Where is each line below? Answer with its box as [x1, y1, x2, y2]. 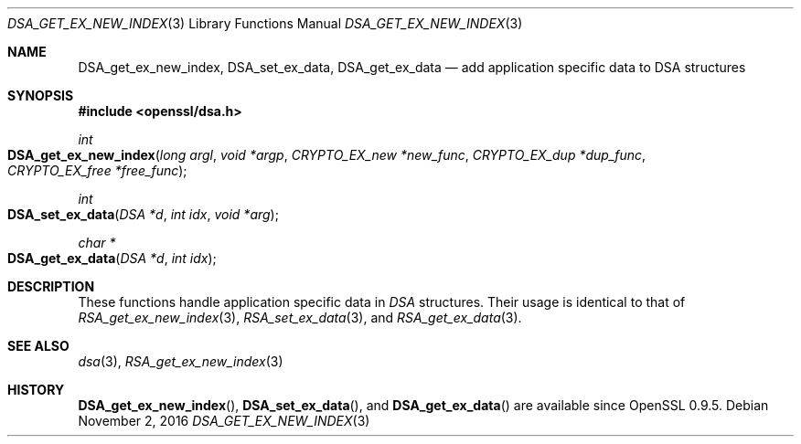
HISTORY [7, 382, 65, 397]
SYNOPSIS [7, 88, 74, 103]
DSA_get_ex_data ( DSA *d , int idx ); [7, 250, 217, 266]
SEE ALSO [7, 338, 69, 354]
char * [78, 235, 116, 250]
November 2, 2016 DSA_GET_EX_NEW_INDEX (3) [78, 413, 370, 428]
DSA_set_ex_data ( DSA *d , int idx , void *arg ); [7, 206, 279, 222]
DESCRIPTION [7, 279, 95, 294]
